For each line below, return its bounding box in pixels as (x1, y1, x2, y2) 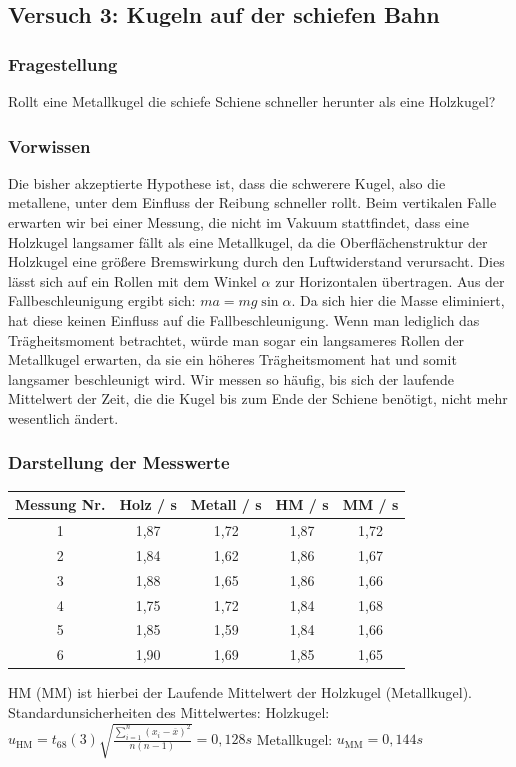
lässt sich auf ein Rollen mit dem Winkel (8, 270, 257, 291)
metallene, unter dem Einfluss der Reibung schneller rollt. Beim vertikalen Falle (8, 192, 497, 213)
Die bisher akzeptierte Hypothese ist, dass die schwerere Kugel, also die (8, 172, 446, 193)
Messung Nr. (15, 494, 106, 515)
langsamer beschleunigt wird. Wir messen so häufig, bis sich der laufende (8, 368, 454, 389)
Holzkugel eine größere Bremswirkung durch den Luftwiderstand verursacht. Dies (8, 251, 505, 272)
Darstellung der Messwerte (8, 450, 230, 475)
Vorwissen (8, 133, 91, 158)
